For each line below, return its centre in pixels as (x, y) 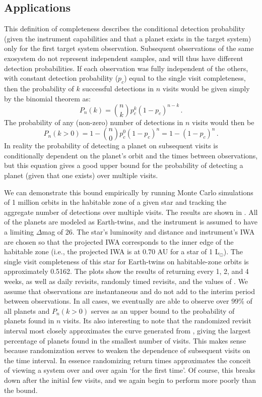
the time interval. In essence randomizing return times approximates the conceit (128, 360)
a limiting (19, 232)
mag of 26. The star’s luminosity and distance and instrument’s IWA (148, 232)
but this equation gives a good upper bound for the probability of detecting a (124, 165)
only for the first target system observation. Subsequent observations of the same (129, 48)
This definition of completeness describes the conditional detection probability (125, 29)
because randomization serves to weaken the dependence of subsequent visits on (127, 350)
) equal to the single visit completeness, (185, 78)
